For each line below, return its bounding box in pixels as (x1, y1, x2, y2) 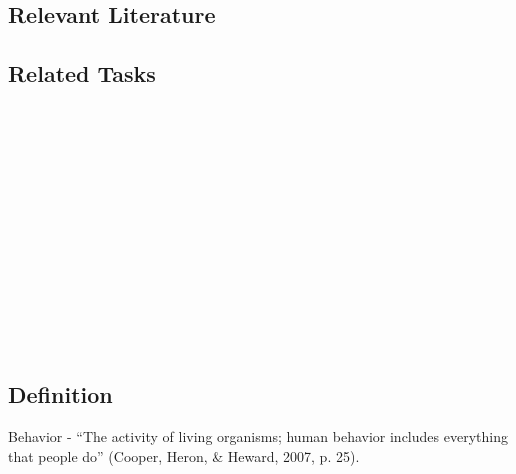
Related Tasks (8, 58, 156, 89)
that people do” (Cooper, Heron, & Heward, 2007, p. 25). (8, 445, 360, 466)
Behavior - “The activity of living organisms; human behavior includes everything (8, 426, 508, 447)
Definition (8, 379, 113, 410)
